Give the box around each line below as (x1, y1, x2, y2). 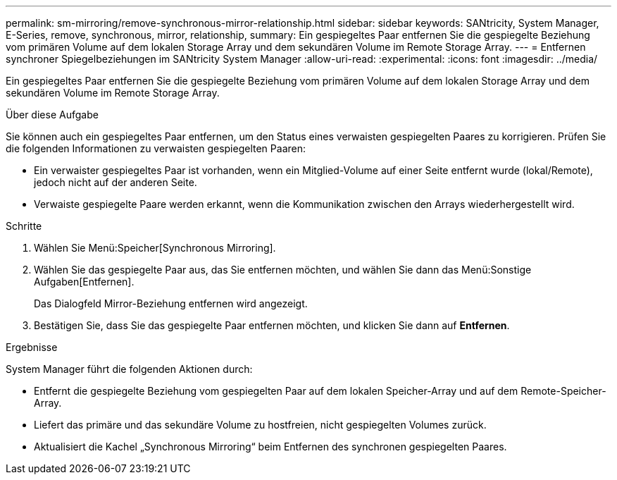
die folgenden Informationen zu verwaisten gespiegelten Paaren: (6, 142, 306, 154)
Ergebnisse (6, 341, 58, 353)
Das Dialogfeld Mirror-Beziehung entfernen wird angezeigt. (34, 297, 308, 309)
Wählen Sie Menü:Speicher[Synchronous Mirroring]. (34, 242, 276, 254)
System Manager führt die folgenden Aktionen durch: (6, 363, 253, 375)
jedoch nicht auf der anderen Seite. (34, 176, 197, 188)
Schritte (6, 220, 42, 232)
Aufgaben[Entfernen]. (34, 276, 135, 288)
